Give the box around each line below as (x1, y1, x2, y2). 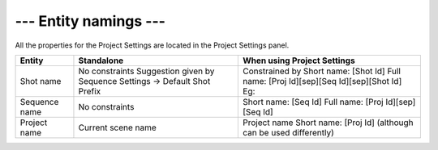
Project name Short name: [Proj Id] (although (243, 117, 414, 128)
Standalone (78, 55, 124, 66)
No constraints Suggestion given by (78, 65, 215, 77)
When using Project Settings (243, 55, 356, 66)
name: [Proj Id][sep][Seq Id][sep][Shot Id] (243, 75, 402, 86)
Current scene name (78, 122, 157, 133)
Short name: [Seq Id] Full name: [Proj (243, 96, 384, 107)
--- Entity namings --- (15, 12, 166, 30)
